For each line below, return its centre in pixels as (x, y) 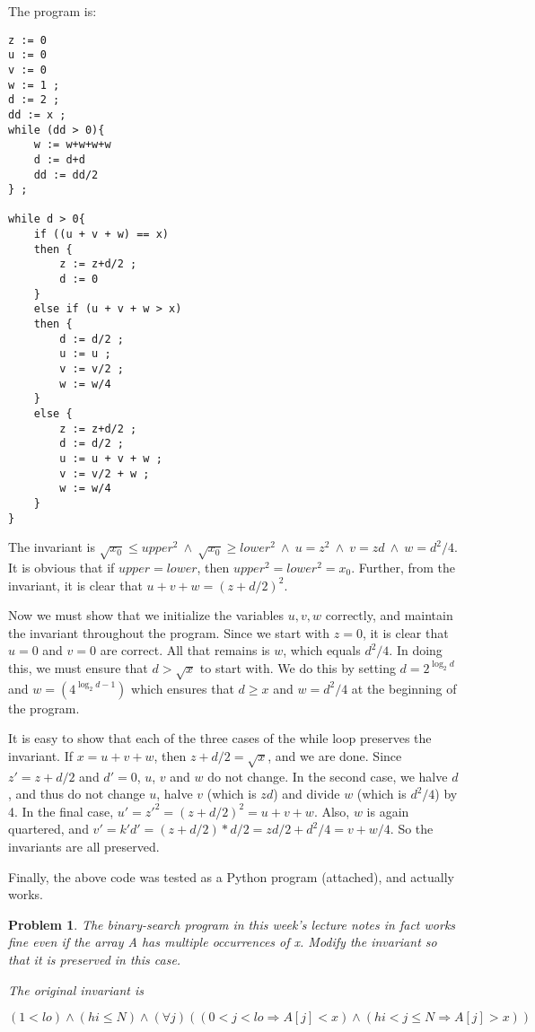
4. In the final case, (61, 811)
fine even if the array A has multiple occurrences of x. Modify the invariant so (223, 942)
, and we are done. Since (335, 755)
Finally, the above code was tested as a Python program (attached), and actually (231, 876)
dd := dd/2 (66, 175)
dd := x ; (37, 114)
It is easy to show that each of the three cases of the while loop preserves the (220, 738)
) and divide (307, 794)
